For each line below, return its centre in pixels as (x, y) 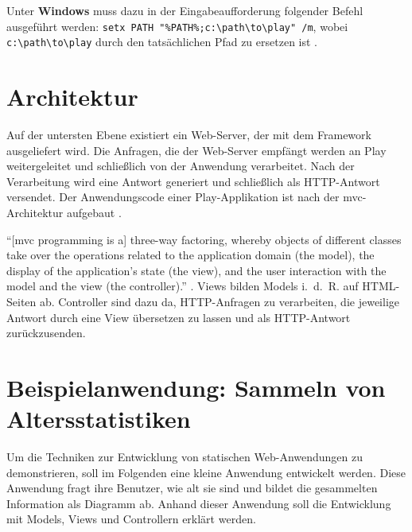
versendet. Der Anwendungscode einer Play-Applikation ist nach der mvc (185, 197)
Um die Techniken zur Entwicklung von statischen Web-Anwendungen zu (185, 457)
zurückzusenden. (46, 333)
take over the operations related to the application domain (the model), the (190, 255)
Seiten (21, 301)
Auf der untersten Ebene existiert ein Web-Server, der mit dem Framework (189, 135)
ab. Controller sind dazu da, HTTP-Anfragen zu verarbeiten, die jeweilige (219, 301)
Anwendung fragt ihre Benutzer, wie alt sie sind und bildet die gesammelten (192, 488)
